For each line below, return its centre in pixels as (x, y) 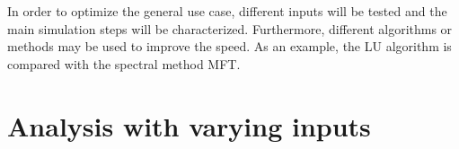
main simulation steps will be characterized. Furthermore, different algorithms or (230, 28)
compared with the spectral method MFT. (124, 63)
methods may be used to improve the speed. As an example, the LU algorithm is (229, 46)
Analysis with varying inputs (189, 125)
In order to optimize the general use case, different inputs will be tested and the (227, 11)
